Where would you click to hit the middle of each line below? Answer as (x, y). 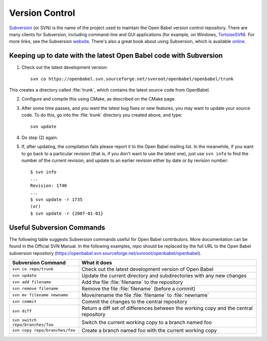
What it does (97, 262)
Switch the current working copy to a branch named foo (147, 322)
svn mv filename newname (40, 295)
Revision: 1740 (49, 186)
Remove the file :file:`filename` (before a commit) (139, 289)
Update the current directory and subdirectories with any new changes (164, 276)
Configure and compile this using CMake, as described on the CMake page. (99, 99)
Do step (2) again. (40, 137)
